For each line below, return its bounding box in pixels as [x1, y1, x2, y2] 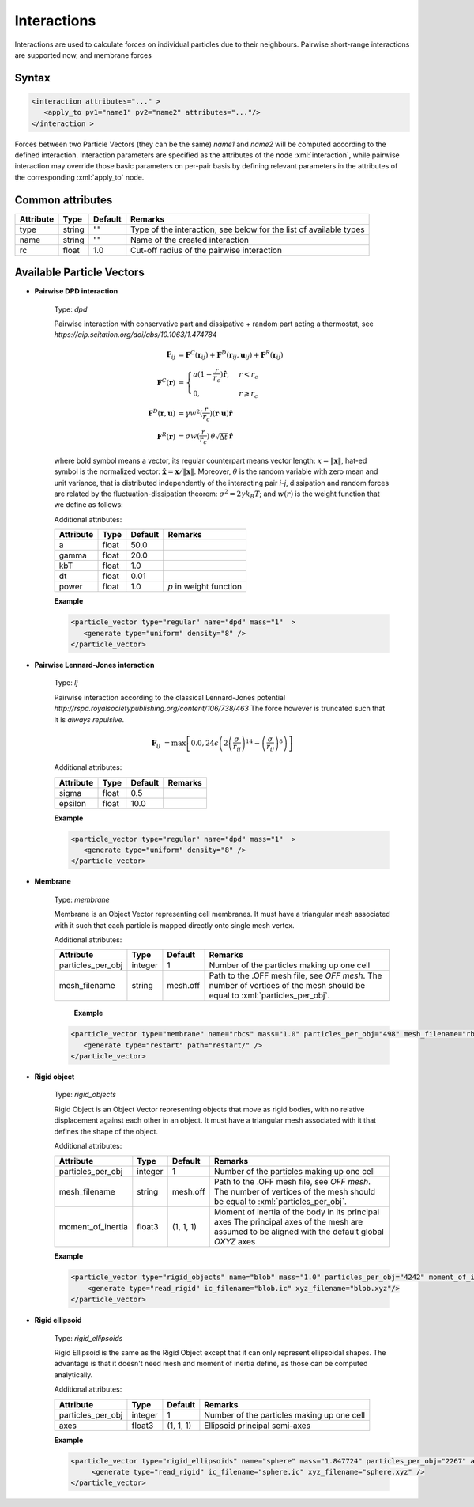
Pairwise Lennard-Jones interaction [34, 660, 155, 669]
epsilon [58, 797, 87, 808]
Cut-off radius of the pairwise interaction [130, 244, 282, 256]
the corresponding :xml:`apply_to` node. [14, 172, 145, 182]
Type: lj [54, 678, 78, 687]
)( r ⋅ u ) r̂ [209, 408, 233, 418]
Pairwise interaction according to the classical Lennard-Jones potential [54, 692, 286, 702]
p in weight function [167, 581, 243, 593]
